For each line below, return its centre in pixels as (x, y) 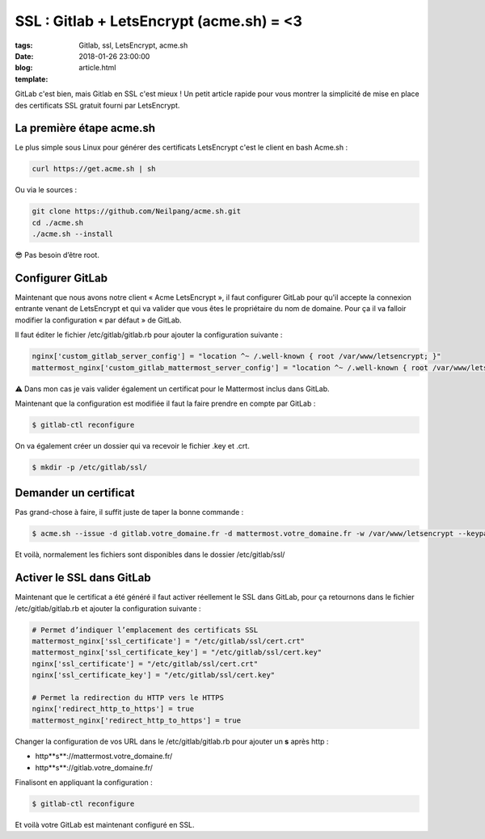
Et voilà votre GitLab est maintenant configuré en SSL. (105, 824)
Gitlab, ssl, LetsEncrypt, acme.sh (133, 45)
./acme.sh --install (72, 234)
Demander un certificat (75, 493)
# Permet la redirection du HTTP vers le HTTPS (128, 698)
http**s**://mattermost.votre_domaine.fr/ (104, 757)
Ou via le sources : (46, 190)
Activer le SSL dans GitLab (83, 578)
